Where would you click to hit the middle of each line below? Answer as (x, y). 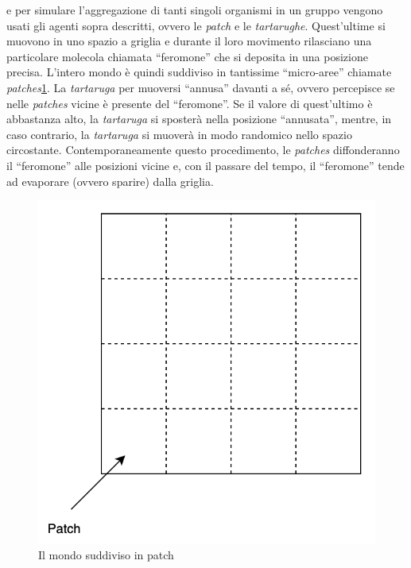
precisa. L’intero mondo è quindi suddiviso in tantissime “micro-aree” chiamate (199, 72)
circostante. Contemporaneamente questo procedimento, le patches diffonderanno (203, 150)
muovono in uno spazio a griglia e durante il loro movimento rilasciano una (189, 41)
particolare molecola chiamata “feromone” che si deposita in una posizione (187, 56)
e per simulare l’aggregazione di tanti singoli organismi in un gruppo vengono (195, 10)
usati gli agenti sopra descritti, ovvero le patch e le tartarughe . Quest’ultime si (196, 25)
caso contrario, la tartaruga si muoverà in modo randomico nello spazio (179, 134)
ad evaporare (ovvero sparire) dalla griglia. (110, 181)
